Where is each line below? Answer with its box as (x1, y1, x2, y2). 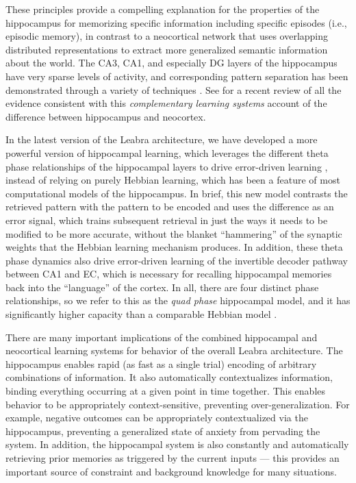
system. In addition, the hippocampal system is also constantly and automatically (5, 437, 349, 451)
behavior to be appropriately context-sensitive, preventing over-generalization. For (5, 397, 350, 411)
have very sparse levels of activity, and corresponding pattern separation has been (5, 69, 348, 83)
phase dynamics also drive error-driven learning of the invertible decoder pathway (5, 253, 348, 267)
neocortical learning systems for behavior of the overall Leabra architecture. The (5, 343, 343, 358)
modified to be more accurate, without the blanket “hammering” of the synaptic (5, 226, 342, 240)
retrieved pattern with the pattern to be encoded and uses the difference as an (5, 199, 334, 214)
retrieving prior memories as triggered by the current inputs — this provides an (5, 451, 340, 465)
